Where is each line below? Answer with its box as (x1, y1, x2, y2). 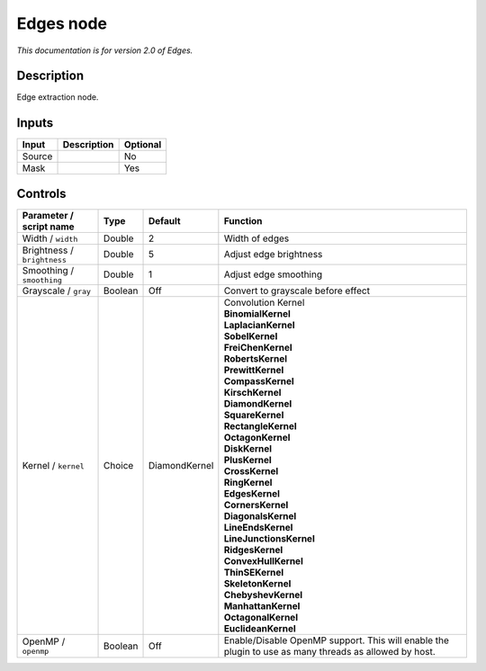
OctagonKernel (223, 431, 291, 443)
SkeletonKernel (223, 577, 292, 589)
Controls (16, 185, 67, 201)
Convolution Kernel (223, 296, 305, 309)
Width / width (22, 232, 78, 245)
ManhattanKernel (223, 599, 301, 612)
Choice (103, 459, 134, 471)
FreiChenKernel (223, 341, 292, 353)
